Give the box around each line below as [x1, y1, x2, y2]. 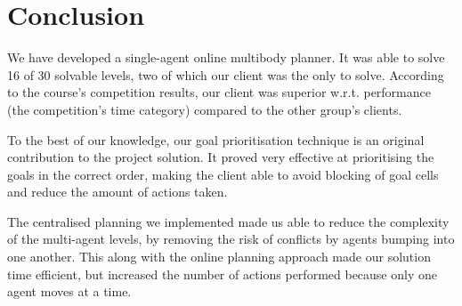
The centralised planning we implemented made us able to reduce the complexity [7, 212, 450, 230]
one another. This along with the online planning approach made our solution [7, 247, 431, 266]
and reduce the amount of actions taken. [7, 182, 228, 201]
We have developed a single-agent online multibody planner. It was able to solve [7, 48, 445, 67]
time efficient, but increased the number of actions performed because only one [7, 264, 437, 283]
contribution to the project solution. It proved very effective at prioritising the [7, 148, 434, 166]
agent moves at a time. [7, 282, 132, 301]
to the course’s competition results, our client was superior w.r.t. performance [7, 83, 431, 101]
